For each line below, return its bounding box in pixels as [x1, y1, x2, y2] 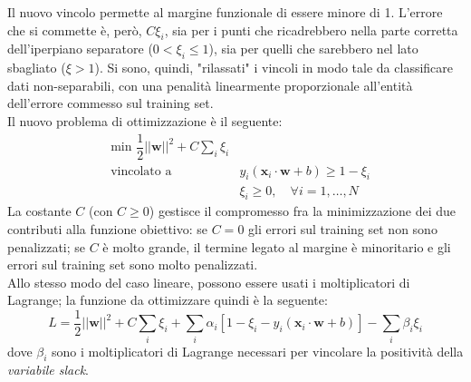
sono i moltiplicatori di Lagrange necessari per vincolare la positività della [52, 341, 464, 360]
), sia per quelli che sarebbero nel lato [208, 39, 418, 58]
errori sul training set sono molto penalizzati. [7, 255, 258, 274]
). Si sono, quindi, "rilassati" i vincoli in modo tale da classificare [94, 58, 454, 77]
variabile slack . [7, 360, 89, 379]
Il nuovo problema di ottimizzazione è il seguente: [7, 111, 283, 130]
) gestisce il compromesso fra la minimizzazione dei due [149, 201, 457, 220]
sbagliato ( [7, 58, 66, 77]
